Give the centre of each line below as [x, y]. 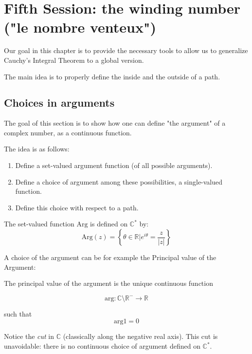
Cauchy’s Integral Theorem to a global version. [74, 60]
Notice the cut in [29, 336]
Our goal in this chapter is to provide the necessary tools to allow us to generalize [126, 50]
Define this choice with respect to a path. [77, 207]
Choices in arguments [59, 102]
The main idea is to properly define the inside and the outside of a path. [112, 76]
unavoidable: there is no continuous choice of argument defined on [102, 346]
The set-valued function [39, 224]
